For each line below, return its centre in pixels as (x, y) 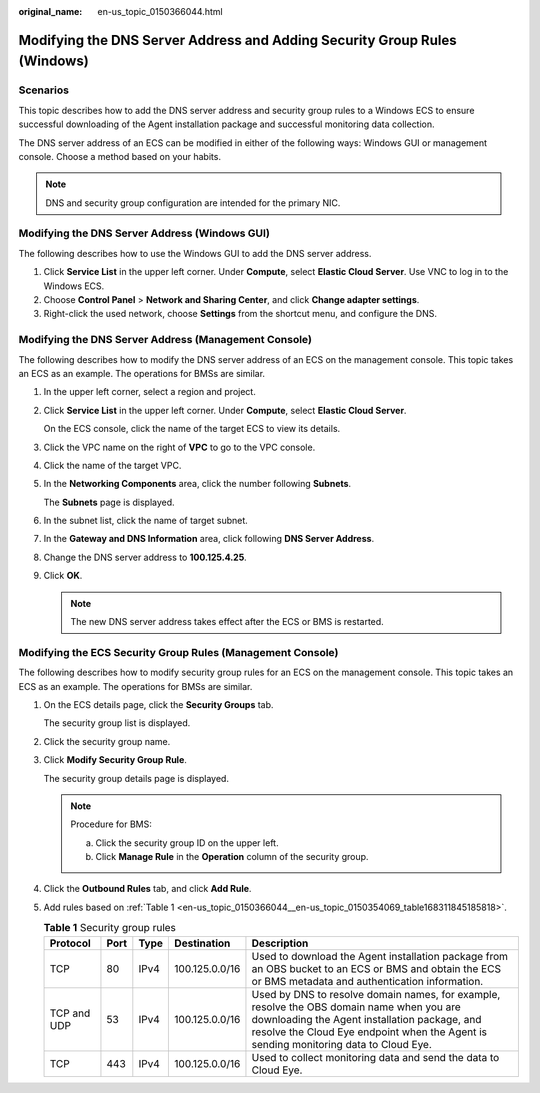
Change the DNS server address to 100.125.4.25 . (145, 557)
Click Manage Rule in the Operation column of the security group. (232, 857)
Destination (202, 943)
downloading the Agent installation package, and (366, 1019)
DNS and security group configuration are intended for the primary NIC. (193, 202)
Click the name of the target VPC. (112, 465)
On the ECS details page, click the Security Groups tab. (158, 704)
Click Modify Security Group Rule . (115, 760)
